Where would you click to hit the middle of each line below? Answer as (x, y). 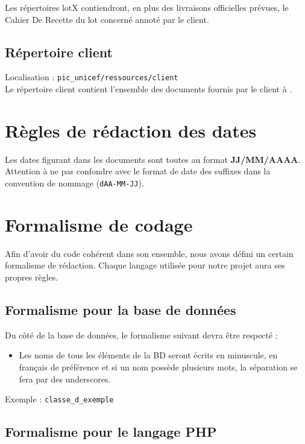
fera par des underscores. (65, 379)
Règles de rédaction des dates (131, 130)
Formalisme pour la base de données (121, 309)
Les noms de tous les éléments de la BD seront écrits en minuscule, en (148, 355)
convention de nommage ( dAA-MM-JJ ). (74, 182)
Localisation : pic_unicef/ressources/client (92, 77)
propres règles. (32, 277)
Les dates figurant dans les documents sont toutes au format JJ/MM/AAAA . (153, 159)
